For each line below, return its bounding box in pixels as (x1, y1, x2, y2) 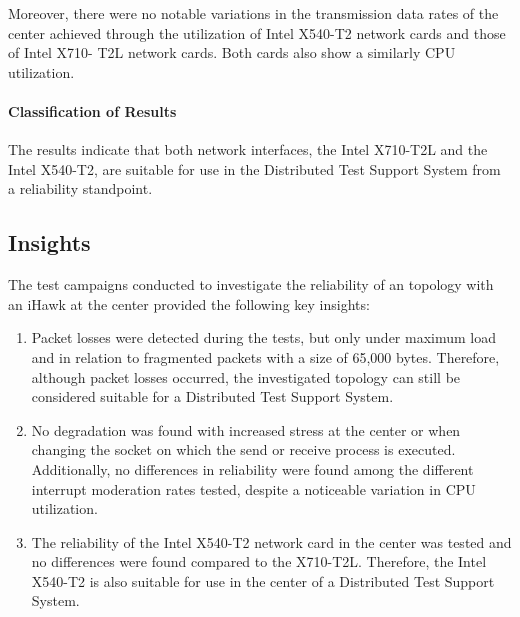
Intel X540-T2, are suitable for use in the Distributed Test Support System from (8, 158, 501, 179)
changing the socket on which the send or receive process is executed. (31, 439, 456, 460)
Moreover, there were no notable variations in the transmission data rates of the (8, 3, 499, 23)
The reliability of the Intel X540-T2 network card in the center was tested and (31, 531, 512, 552)
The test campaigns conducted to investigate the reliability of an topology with (8, 274, 494, 295)
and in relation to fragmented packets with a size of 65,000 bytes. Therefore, (31, 346, 500, 367)
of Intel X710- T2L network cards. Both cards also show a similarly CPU (8, 42, 456, 63)
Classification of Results (8, 100, 177, 121)
